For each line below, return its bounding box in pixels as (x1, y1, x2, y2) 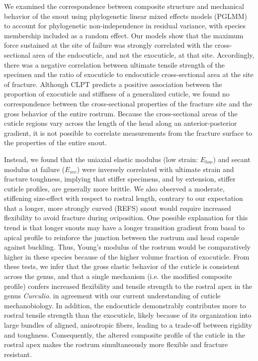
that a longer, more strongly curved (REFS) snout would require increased (4, 202, 231, 213)
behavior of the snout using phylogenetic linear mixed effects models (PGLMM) (4, 10, 247, 21)
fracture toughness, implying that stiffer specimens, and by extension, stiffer (4, 174, 236, 184)
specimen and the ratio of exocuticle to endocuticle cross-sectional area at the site (4, 69, 254, 80)
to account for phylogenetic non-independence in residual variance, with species (4, 20, 246, 31)
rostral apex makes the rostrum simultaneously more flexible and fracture (4, 339, 228, 350)
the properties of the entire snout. (4, 137, 107, 148)
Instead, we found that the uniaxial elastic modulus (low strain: (4, 154, 198, 164)
